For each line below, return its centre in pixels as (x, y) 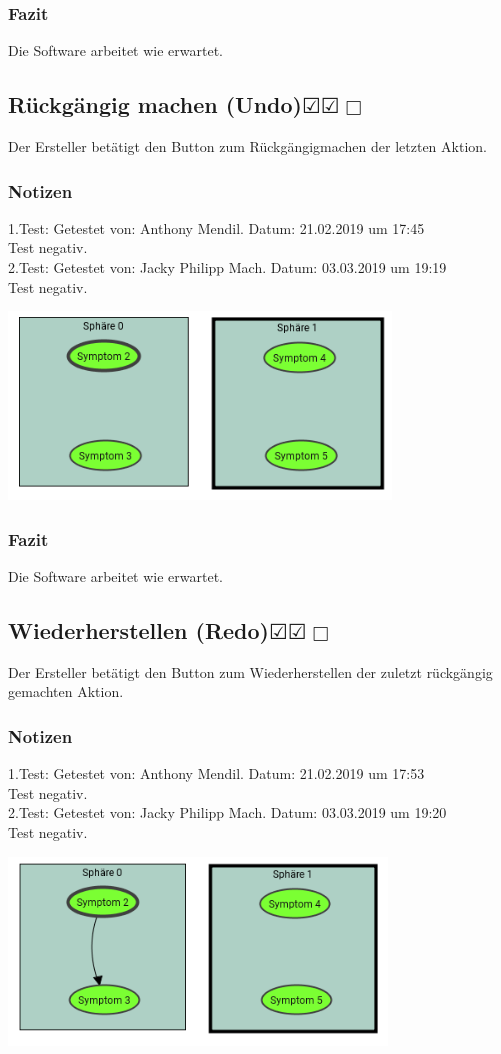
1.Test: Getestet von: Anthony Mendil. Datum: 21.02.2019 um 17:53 (216, 773)
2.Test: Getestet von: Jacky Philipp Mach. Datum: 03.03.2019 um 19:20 (227, 812)
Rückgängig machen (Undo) (155, 104)
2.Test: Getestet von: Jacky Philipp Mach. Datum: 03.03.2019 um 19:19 (227, 267)
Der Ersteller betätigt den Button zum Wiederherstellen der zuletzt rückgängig (250, 671)
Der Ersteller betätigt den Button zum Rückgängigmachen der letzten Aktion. (247, 146)
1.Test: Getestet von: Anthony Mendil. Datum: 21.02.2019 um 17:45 (216, 227)
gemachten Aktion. (66, 691)
